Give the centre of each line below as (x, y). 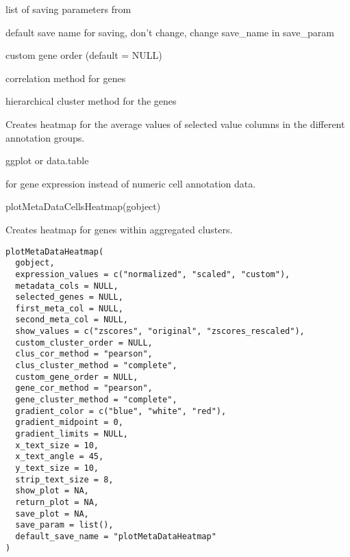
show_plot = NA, (52, 491)
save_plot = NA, (52, 514)
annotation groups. (45, 137)
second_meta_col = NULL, (72, 320)
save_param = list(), (64, 525)
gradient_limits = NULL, (72, 434)
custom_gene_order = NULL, (77, 377)
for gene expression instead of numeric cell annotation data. (131, 183)
